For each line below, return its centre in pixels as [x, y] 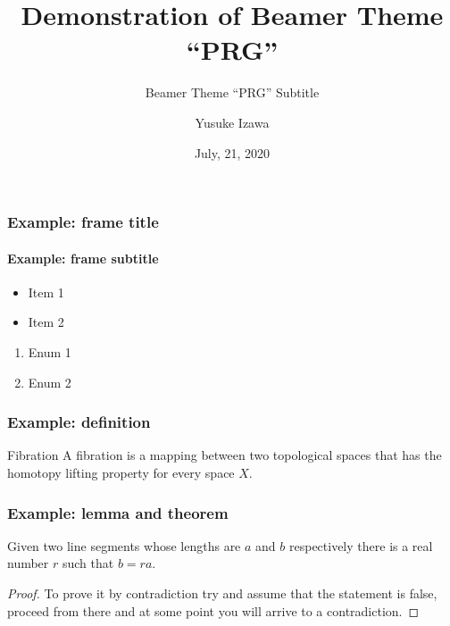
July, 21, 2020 [232, 152]
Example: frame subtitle [83, 258]
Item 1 [46, 292]
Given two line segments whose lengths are [124, 545]
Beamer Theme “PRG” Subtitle [232, 92]
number [28, 563]
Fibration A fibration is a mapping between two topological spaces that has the [225, 455]
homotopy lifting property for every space [121, 472]
